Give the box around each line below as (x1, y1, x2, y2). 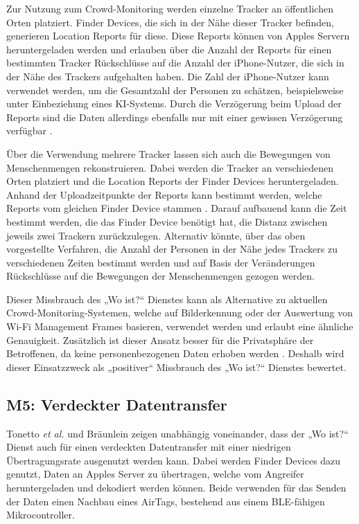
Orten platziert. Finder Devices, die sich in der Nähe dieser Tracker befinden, (6, 15, 335, 29)
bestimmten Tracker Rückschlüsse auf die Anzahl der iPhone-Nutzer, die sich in (6, 55, 344, 70)
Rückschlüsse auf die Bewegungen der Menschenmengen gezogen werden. (6, 269, 315, 283)
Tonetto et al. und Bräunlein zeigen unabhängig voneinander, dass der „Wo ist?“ (6, 426, 349, 440)
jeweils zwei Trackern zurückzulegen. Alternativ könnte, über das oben (6, 228, 306, 242)
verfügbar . (6, 123, 53, 138)
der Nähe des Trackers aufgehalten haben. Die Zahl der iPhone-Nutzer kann (6, 69, 329, 83)
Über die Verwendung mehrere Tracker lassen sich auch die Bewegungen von (6, 146, 331, 161)
